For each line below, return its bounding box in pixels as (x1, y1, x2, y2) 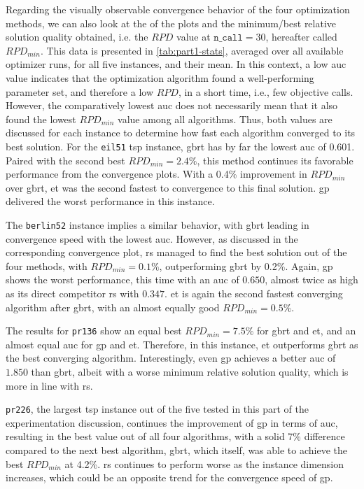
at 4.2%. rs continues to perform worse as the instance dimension (64, 456, 344, 471)
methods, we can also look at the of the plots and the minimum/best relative (6, 15, 337, 30)
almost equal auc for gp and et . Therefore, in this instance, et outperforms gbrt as (6, 336, 358, 351)
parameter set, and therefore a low (6, 84, 153, 99)
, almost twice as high (265, 272, 358, 287)
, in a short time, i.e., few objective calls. (178, 84, 353, 99)
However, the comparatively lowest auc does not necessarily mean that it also (6, 98, 338, 113)
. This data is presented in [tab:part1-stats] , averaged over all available (40, 43, 344, 57)
